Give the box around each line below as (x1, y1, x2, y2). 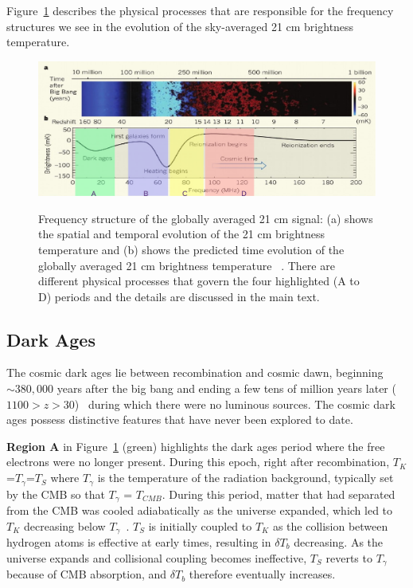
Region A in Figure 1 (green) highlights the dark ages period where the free (6, 437, 385, 454)
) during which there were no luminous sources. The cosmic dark (74, 395, 395, 412)
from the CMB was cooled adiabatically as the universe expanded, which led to (6, 501, 393, 518)
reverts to (325, 549, 372, 566)
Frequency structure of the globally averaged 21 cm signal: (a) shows (38, 210, 373, 226)
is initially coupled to (148, 517, 252, 534)
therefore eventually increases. (189, 566, 336, 582)
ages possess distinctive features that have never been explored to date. (6, 411, 353, 428)
